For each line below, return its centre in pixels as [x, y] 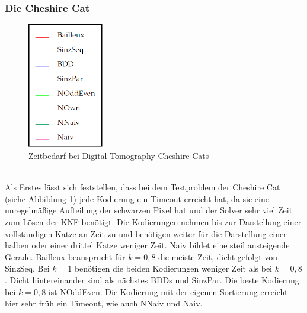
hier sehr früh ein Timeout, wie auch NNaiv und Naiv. [104, 303]
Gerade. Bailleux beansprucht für [65, 256]
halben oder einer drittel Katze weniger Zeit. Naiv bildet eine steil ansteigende [147, 245]
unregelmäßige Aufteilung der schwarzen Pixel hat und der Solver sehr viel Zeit [149, 210]
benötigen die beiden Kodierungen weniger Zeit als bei [173, 268]
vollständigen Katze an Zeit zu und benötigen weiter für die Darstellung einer [146, 233]
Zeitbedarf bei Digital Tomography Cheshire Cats [119, 155]
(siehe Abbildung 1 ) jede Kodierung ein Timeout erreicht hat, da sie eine [137, 198]
